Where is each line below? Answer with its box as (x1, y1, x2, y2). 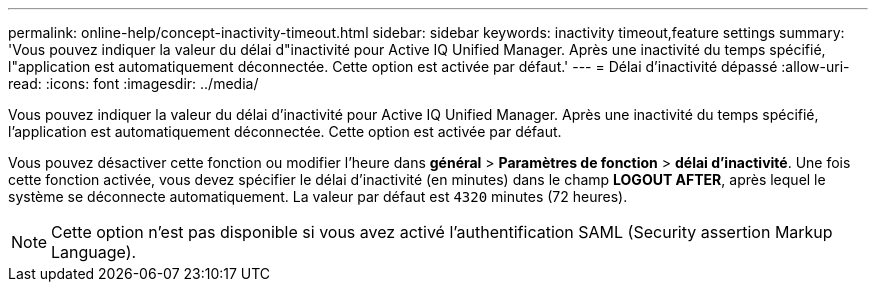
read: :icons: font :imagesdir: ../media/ (8, 75, 259, 92)
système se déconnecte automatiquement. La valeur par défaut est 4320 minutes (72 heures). (8, 188, 628, 205)
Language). (51, 242, 137, 262)
